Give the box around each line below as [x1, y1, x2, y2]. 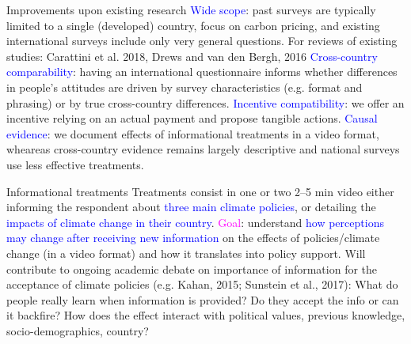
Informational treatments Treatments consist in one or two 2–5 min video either [6, 183, 394, 199]
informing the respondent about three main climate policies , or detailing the [6, 198, 376, 215]
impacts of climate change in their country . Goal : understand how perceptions [6, 214, 384, 230]
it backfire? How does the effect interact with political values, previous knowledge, [6, 307, 405, 323]
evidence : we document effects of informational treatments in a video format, [6, 125, 379, 142]
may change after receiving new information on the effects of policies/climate [6, 229, 380, 246]
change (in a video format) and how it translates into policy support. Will [6, 244, 366, 261]
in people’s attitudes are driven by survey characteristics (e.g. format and [6, 78, 363, 95]
